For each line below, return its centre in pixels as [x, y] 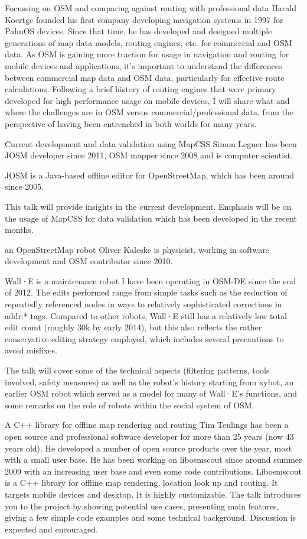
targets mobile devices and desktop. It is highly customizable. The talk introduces [153, 494]
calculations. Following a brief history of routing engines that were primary [141, 89]
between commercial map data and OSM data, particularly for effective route [145, 77]
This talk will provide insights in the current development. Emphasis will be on [148, 206]
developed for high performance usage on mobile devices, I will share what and [147, 100]
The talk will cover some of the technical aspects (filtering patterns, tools [137, 370]
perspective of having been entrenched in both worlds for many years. [131, 123]
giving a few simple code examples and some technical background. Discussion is [151, 517]
